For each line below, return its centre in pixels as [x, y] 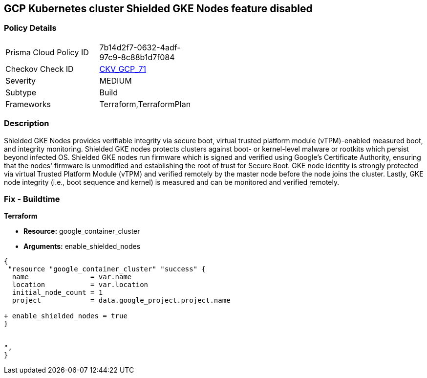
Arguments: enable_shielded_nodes [82, 246]
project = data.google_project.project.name [121, 300]
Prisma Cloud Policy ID [47, 52]
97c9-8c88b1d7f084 [137, 57]
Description [27, 123]
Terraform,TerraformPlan [145, 104]
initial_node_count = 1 [57, 293]
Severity [21, 80]
